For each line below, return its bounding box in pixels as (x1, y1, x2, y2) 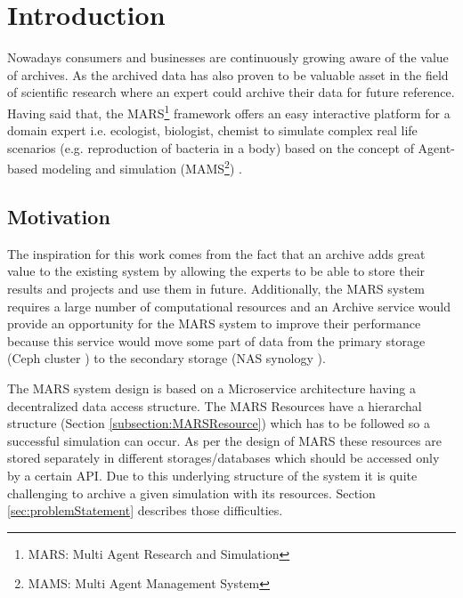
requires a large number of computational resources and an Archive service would (7, 296, 451, 315)
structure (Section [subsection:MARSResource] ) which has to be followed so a (7, 414, 431, 432)
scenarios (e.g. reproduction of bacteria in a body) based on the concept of (7, 138, 414, 157)
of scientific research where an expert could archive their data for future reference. (7, 83, 455, 101)
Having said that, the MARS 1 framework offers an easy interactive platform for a (7, 101, 451, 122)
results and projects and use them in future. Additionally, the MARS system (7, 279, 426, 297)
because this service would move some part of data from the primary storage (7, 331, 426, 350)
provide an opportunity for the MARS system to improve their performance (7, 314, 421, 333)
